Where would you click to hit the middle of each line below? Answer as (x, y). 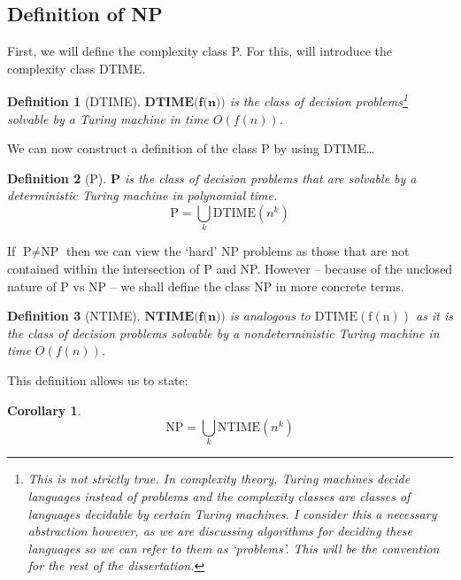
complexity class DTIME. (77, 68)
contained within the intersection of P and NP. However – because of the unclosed (230, 268)
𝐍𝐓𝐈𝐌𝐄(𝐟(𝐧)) (185, 317)
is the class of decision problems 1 (319, 100)
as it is (434, 316)
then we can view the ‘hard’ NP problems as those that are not (238, 251)
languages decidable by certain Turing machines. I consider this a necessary (232, 513)
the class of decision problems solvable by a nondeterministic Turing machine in (223, 333)
